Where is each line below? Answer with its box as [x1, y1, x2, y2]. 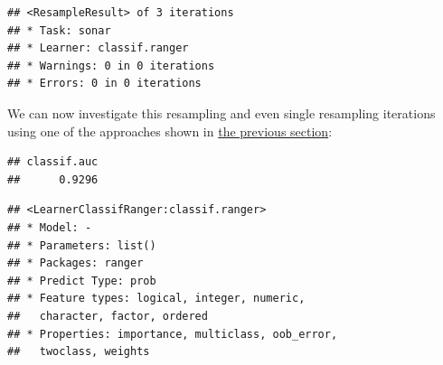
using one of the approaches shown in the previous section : [7, 121, 333, 140]
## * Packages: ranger [7, 257, 144, 270]
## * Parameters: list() [7, 239, 156, 252]
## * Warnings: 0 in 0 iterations [7, 59, 215, 72]
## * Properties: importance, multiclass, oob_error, [7, 327, 338, 341]
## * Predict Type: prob [7, 274, 156, 287]
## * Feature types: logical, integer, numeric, [7, 292, 306, 305]
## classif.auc [7, 155, 99, 169]
